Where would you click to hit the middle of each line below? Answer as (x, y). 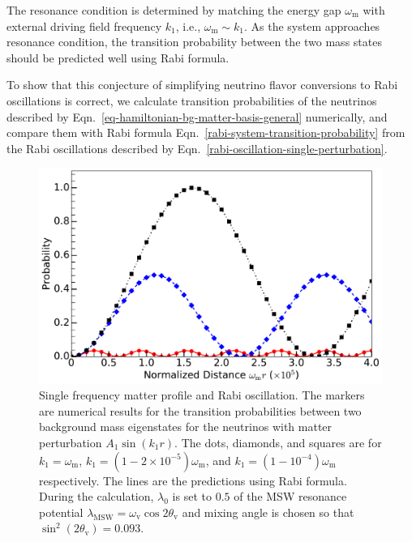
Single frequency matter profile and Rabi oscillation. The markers (202, 395)
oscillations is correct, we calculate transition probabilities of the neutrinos (192, 100)
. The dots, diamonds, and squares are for (278, 442)
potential (61, 512)
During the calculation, (97, 496)
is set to (192, 496)
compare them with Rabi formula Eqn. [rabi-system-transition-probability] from (206, 132)
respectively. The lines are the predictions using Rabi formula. (193, 480)
